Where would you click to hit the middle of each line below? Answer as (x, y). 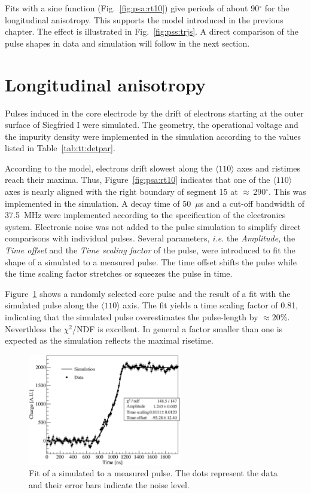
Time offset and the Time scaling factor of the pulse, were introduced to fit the (150, 250)
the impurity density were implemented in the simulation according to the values (153, 136)
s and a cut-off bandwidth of (252, 203)
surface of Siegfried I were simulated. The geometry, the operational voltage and (152, 125)
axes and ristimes (269, 168)
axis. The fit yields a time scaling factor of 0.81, (211, 305)
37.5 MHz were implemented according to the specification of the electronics (145, 215)
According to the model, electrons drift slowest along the (109, 168)
